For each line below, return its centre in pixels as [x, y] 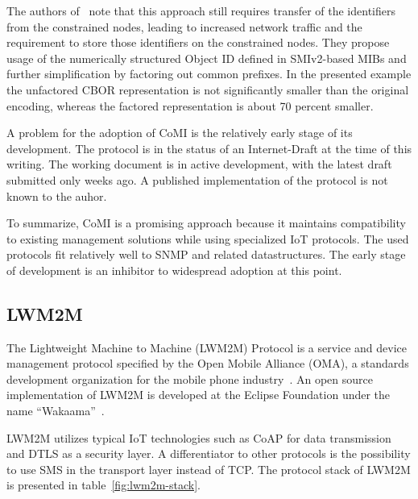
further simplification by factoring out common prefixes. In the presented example [209, 74]
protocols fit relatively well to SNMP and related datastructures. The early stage [206, 254]
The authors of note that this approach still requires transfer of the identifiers [201, 10]
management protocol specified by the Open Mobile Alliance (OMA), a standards [208, 363]
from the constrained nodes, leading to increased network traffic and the [184, 26]
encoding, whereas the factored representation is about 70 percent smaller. [190, 105]
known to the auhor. [57, 195]
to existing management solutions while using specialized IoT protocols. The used [208, 238]
